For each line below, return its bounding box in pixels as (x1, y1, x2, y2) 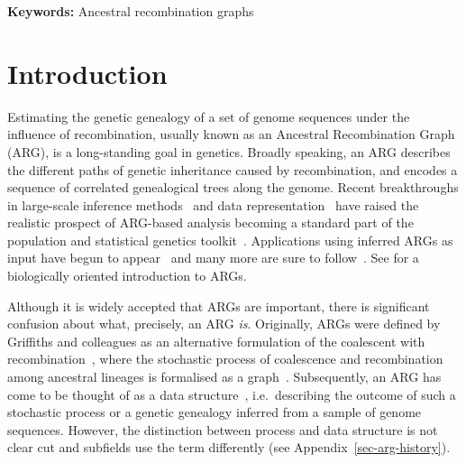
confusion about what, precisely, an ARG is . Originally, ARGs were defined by (7, 314, 441, 333)
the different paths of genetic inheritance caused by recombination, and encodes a (7, 160, 458, 179)
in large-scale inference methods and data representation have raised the (7, 195, 419, 214)
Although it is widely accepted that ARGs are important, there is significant (7, 296, 430, 315)
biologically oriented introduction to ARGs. (7, 266, 247, 285)
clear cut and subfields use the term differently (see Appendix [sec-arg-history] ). (7, 438, 451, 457)
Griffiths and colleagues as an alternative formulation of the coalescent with (7, 331, 425, 350)
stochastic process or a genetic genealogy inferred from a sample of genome (7, 403, 422, 421)
